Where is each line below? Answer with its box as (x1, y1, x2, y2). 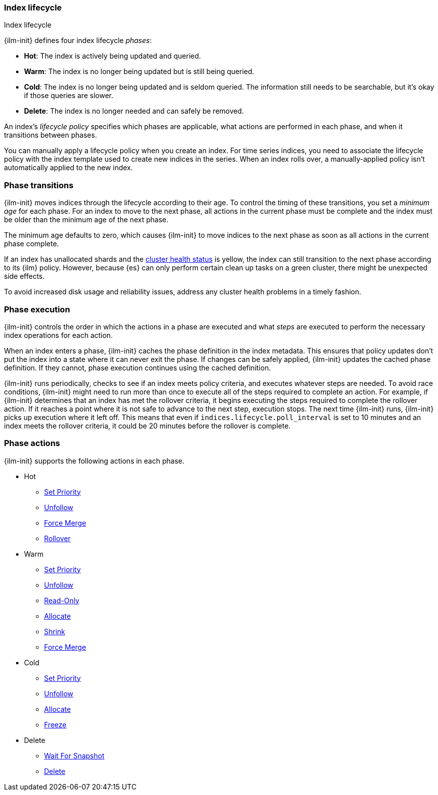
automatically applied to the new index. (4, 163, 133, 172)
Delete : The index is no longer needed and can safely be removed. (24, 107, 244, 116)
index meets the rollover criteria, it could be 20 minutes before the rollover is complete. (4, 421, 291, 430)
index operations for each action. (4, 330, 113, 339)
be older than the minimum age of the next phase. (4, 215, 169, 224)
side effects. (4, 272, 45, 281)
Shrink (44, 627, 66, 636)
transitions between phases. (4, 131, 97, 140)
